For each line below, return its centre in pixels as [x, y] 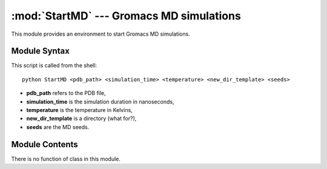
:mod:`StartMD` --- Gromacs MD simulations [126, 16]
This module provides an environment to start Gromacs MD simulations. [101, 34]
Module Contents [45, 144]
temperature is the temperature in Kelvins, [79, 110]
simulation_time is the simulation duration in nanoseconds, [100, 101]
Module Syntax [40, 51]
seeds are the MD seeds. [58, 127]
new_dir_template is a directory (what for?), [81, 119]
